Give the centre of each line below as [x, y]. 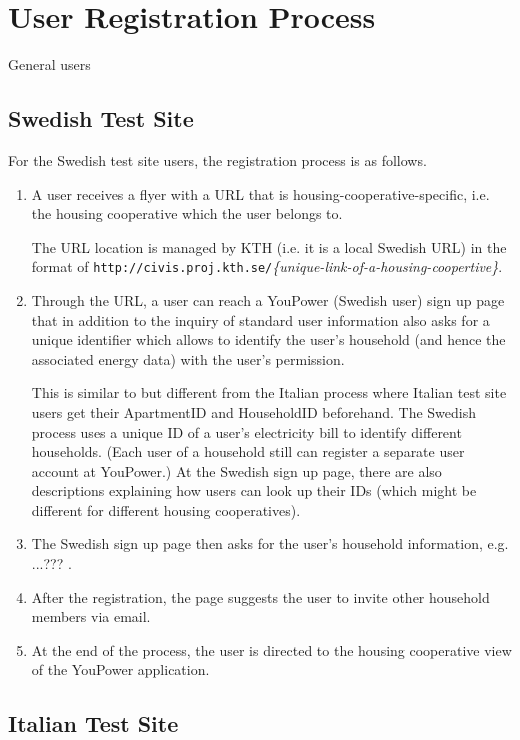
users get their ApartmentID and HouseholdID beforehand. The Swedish [254, 411]
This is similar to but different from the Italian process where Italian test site [269, 392]
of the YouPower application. [120, 669]
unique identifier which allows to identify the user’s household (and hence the [268, 339]
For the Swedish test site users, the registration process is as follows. [217, 159]
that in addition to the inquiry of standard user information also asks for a [260, 319]
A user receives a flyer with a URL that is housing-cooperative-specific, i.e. [260, 193]
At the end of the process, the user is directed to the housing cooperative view [271, 649]
